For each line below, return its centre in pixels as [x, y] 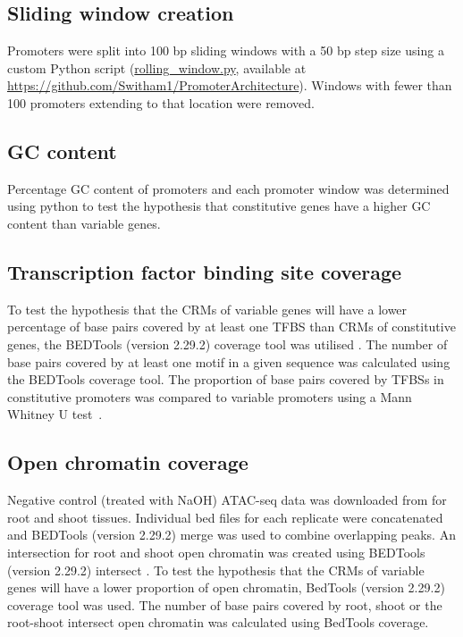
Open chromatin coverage [128, 462]
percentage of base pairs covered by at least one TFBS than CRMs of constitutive [231, 327]
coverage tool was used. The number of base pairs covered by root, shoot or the [225, 604]
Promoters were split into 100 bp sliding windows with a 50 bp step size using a [226, 50]
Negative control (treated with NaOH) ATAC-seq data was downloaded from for [227, 500]
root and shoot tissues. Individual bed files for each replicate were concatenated [225, 517]
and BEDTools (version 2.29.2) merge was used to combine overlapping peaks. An [231, 535]
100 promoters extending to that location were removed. [161, 102]
